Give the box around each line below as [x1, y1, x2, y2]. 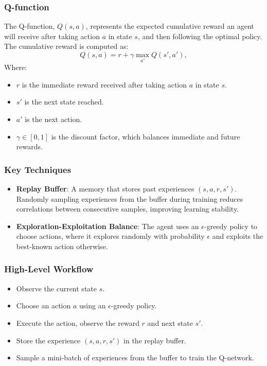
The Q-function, [4, 21, 55, 31]
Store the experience [16, 335, 81, 345]
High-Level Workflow [4, 263, 94, 275]
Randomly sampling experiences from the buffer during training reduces [16, 193, 243, 204]
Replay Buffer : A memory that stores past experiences [16, 183, 194, 194]
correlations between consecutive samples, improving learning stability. [16, 203, 239, 214]
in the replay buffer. [123, 335, 186, 345]
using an [79, 300, 106, 311]
